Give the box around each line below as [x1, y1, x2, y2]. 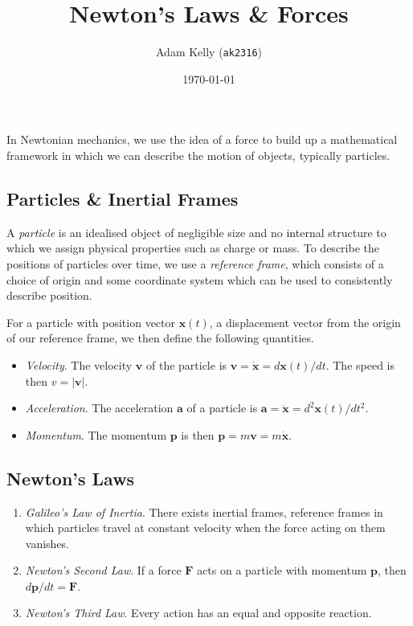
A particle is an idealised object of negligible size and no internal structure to [6, 223, 386, 240]
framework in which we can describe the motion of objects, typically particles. [6, 146, 391, 163]
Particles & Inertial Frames [6, 186, 239, 211]
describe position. [6, 287, 92, 304]
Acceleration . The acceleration [25, 399, 174, 416]
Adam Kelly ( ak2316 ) [155, 43, 262, 60]
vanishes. [25, 534, 70, 551]
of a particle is [186, 399, 258, 416]
